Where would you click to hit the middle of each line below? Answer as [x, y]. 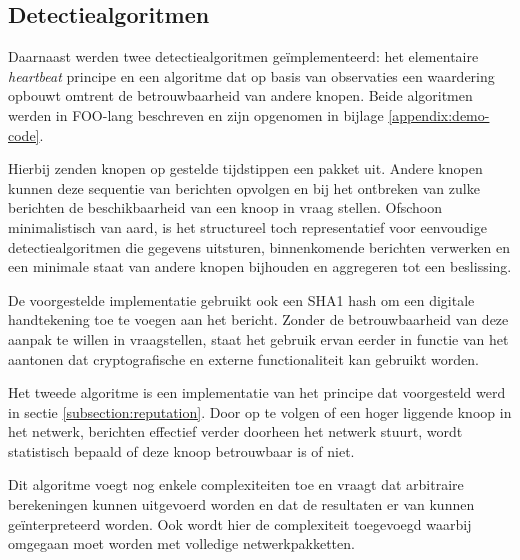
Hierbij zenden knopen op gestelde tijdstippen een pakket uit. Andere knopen [245, 168]
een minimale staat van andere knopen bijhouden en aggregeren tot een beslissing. [260, 266]
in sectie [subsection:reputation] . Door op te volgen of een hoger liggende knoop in [260, 411]
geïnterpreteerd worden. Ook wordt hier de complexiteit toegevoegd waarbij [240, 523]
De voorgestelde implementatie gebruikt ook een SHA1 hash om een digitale [241, 299]
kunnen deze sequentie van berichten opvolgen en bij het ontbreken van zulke [244, 187]
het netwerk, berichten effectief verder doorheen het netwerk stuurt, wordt [235, 431]
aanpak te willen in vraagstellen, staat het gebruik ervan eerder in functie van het [258, 338]
